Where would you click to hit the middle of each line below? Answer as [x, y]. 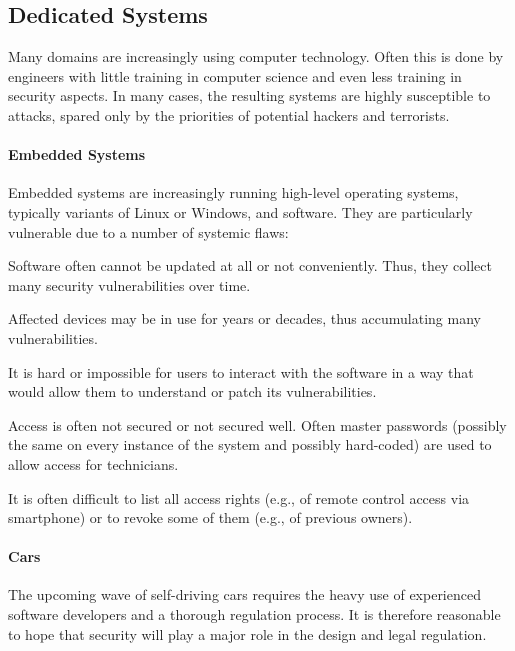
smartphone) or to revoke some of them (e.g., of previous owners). [210, 517]
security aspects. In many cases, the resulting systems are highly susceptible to [249, 95]
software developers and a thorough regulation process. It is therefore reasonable [254, 614]
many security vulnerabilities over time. [129, 284]
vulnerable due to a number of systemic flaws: [148, 231]
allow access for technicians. [93, 463]
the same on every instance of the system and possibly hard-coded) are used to [250, 444]
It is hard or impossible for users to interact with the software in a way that [241, 371]
